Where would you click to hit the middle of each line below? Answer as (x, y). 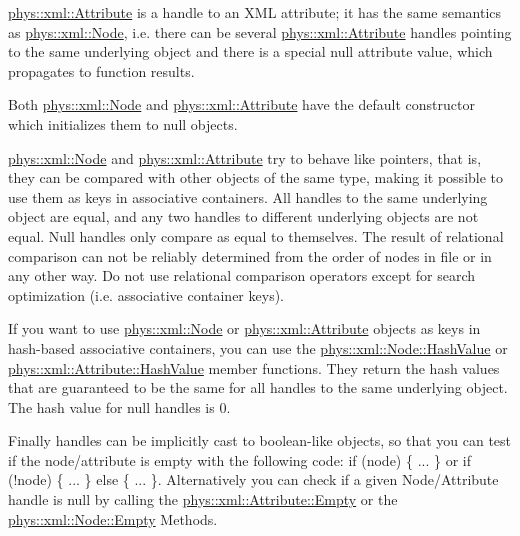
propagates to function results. (101, 70)
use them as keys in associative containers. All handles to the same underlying (248, 196)
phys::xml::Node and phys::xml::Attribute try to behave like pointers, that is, (245, 157)
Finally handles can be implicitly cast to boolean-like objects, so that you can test (260, 440)
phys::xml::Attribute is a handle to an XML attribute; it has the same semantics (255, 12)
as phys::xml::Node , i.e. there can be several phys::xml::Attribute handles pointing (260, 31)
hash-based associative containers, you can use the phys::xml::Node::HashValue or (258, 347)
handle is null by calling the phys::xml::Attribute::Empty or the (203, 499)
